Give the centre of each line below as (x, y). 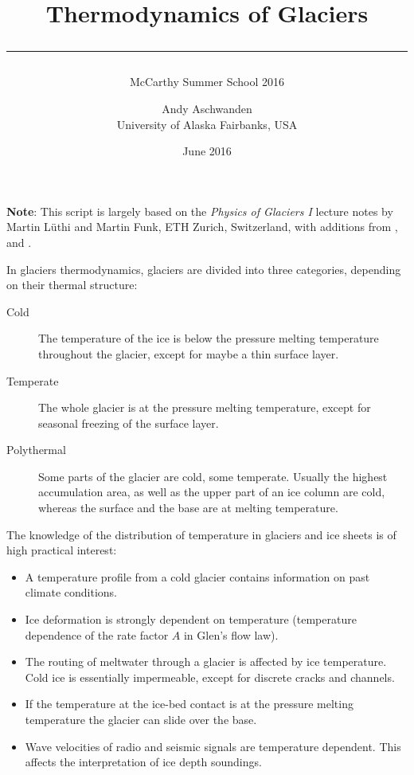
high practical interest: (62, 550)
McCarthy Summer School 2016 (207, 82)
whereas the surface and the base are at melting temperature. (188, 508)
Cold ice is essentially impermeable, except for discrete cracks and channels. (210, 677)
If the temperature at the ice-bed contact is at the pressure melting (189, 704)
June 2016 (207, 151)
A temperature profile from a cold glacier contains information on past (197, 576)
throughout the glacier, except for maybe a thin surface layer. (189, 353)
